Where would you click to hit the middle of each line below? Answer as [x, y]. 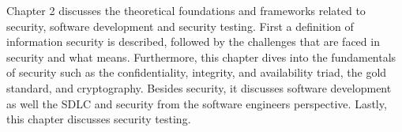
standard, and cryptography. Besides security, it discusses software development [199, 87]
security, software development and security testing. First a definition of [180, 26]
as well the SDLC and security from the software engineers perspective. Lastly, [197, 103]
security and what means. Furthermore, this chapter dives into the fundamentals [201, 57]
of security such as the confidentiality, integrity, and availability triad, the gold [197, 72]
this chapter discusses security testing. [99, 119]
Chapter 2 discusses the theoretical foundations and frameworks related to [186, 10]
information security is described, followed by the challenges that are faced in [193, 41]
